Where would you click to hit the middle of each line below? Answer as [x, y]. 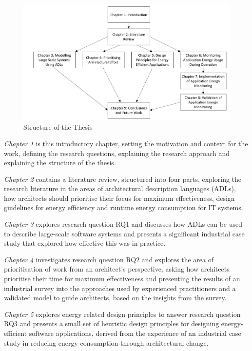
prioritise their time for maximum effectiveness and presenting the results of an [122, 279]
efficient [16, 333]
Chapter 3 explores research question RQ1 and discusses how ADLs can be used [123, 224]
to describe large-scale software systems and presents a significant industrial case [124, 233]
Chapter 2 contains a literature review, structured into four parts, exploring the [123, 179]
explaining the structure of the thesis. [60, 163]
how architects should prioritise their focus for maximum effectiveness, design [119, 198]
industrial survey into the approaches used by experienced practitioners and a [120, 288]
